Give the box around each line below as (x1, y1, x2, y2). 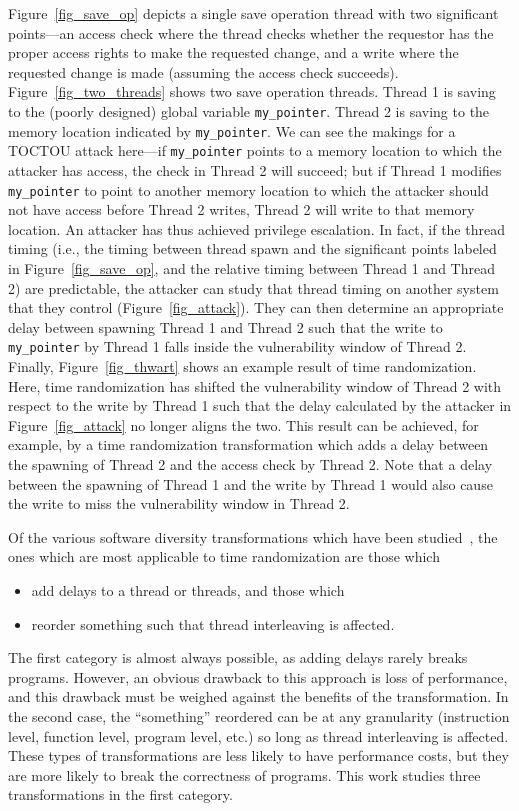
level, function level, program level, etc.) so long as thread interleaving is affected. (8, 725, 509, 746)
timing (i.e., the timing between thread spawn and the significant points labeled (8, 238, 497, 259)
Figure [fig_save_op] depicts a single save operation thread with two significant (8, 3, 499, 23)
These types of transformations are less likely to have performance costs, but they (8, 745, 509, 766)
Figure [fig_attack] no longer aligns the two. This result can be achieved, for (8, 414, 479, 435)
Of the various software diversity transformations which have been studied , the (8, 526, 498, 547)
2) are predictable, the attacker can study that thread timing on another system (8, 277, 499, 298)
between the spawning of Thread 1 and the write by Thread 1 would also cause (8, 473, 493, 494)
